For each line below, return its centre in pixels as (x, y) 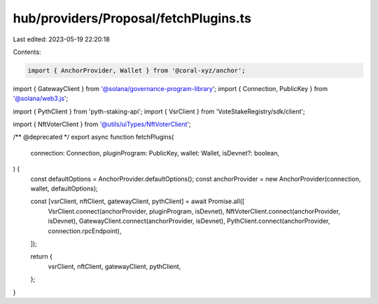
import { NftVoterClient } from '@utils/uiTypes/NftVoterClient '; (102, 124)
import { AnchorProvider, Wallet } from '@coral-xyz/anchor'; (136, 70)
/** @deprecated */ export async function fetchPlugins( (93, 137)
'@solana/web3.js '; (41, 99)
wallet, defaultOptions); (64, 188)
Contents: (27, 52)
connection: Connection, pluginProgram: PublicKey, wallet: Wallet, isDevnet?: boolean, (155, 153)
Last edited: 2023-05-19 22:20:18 (61, 39)
